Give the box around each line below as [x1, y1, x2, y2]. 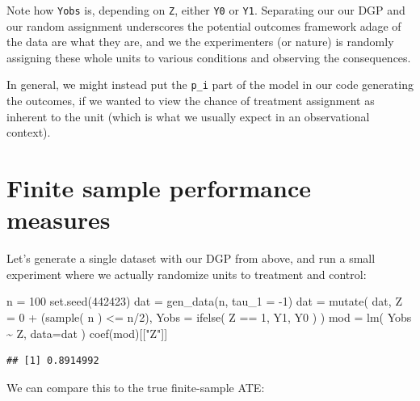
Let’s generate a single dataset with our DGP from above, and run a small [6, 250, 376, 267]
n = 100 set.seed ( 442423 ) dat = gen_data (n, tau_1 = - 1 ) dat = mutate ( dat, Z [6, 293, 402, 310]
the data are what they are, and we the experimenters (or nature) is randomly [6, 33, 394, 50]
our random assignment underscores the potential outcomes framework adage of [6, 17, 401, 34]
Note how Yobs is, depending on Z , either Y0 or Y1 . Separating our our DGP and [6, 2, 405, 18]
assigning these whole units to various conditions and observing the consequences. [6, 49, 411, 65]
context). [6, 124, 51, 141]
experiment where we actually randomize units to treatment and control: [6, 265, 367, 282]
